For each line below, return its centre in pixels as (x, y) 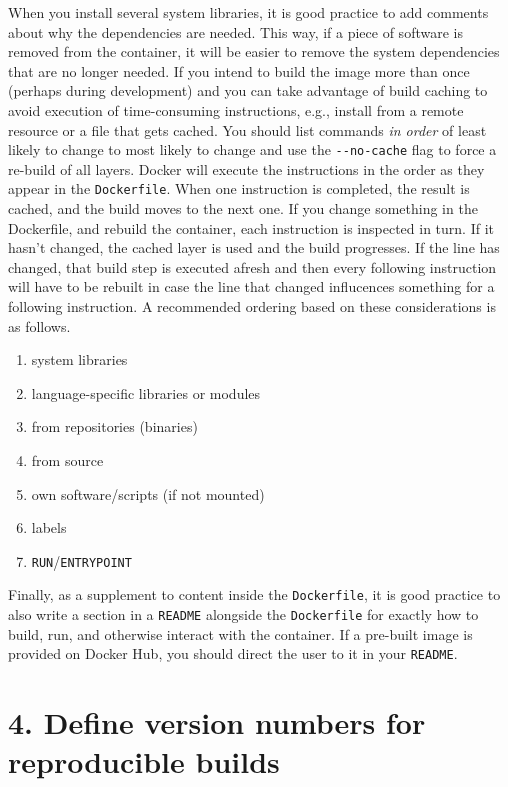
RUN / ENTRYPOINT (81, 560)
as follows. (39, 325)
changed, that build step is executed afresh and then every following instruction (252, 266)
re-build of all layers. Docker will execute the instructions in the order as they (246, 168)
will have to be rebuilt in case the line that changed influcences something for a (251, 286)
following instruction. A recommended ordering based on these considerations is (252, 306)
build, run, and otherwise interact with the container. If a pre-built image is (240, 633)
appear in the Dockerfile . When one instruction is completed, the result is (239, 188)
